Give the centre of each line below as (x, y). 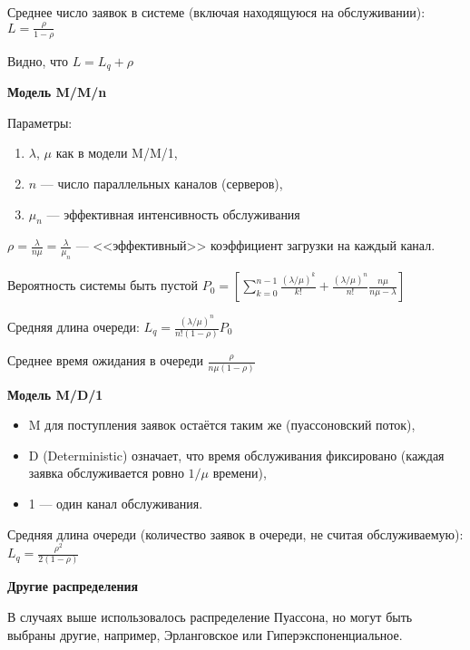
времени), (240, 473)
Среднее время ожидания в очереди (105, 360)
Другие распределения (73, 586)
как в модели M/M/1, (117, 153)
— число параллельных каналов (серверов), (162, 183)
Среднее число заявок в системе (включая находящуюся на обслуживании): (216, 12)
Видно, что (38, 60)
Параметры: (40, 122)
